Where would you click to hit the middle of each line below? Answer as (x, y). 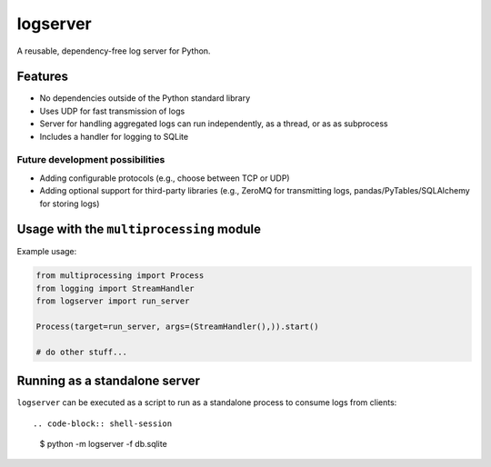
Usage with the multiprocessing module (139, 229)
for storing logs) (70, 204)
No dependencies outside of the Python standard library (145, 98)
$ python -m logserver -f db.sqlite (103, 444)
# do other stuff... (81, 352)
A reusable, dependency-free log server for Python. (114, 51)
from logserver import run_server (113, 301)
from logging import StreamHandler (115, 288)
